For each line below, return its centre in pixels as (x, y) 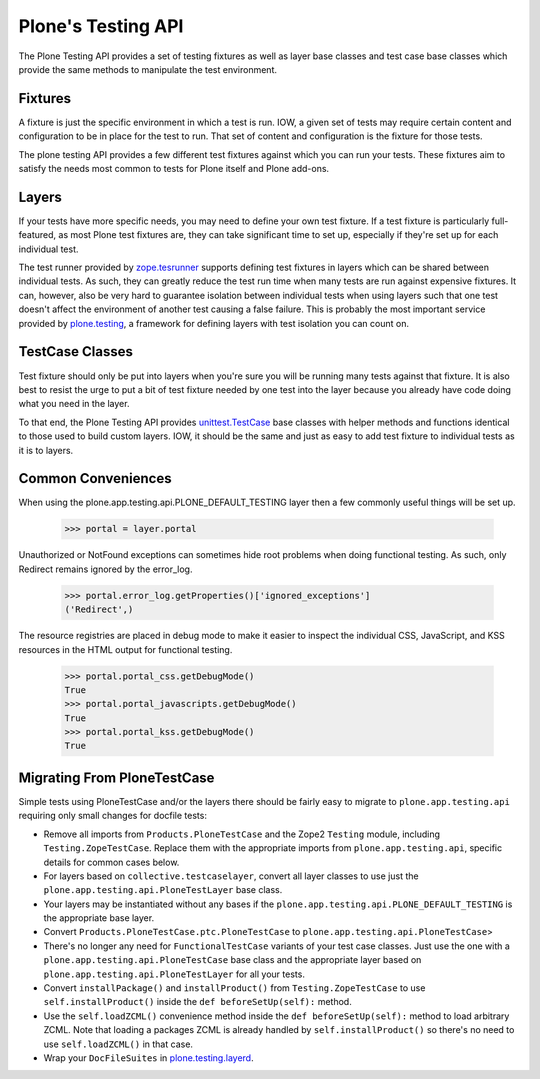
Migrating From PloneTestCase (116, 777)
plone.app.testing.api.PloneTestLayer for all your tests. (174, 974)
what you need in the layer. (74, 404)
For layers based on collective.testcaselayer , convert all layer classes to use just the (231, 876)
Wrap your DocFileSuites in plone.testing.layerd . (148, 1058)
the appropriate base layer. (99, 918)
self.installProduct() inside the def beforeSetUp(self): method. (197, 1002)
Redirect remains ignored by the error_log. (105, 569)
